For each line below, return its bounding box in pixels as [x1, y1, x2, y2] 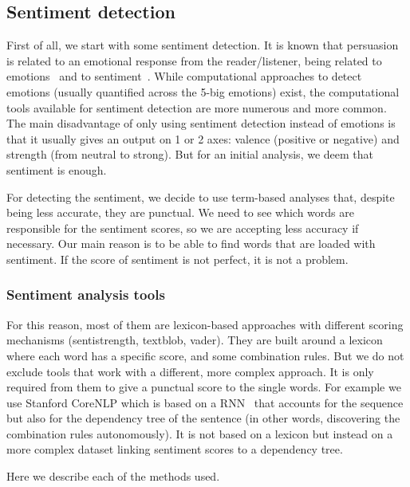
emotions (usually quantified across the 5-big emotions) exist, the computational [6, 83, 400, 100]
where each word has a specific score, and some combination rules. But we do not [6, 347, 404, 363]
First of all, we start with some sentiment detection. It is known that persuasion [6, 37, 399, 53]
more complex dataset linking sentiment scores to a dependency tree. [6, 441, 343, 458]
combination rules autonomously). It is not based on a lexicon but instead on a [6, 425, 393, 442]
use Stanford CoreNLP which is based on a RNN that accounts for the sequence [6, 394, 404, 410]
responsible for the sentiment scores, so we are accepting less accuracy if [6, 219, 359, 236]
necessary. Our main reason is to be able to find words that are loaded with [6, 235, 376, 252]
